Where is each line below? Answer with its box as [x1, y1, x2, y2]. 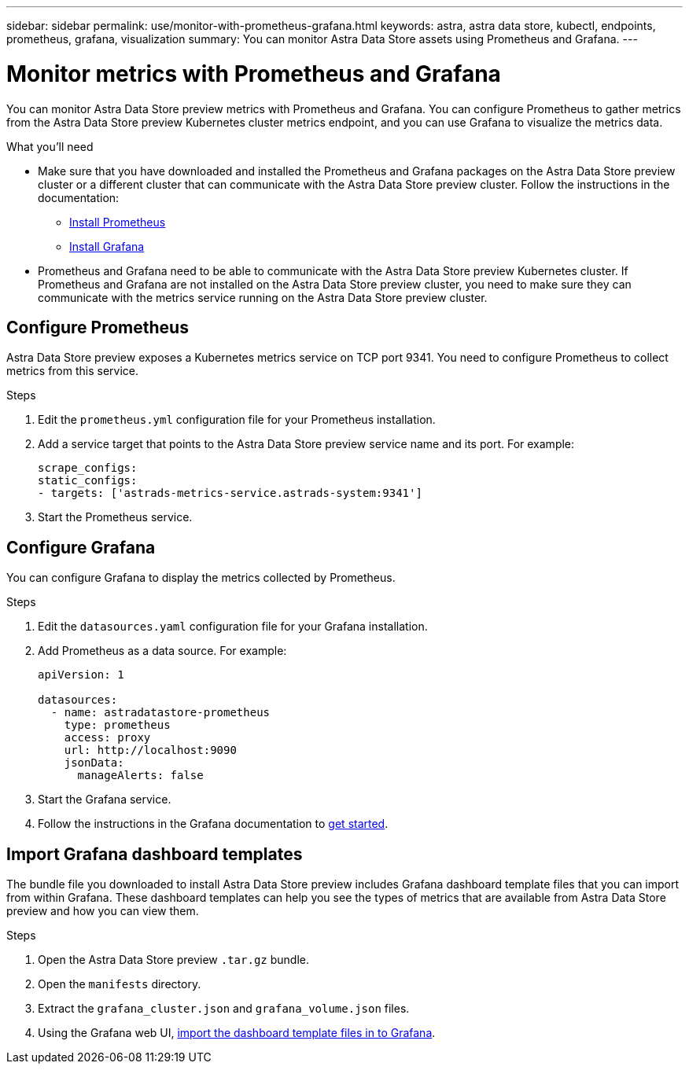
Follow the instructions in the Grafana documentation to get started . [38, 817, 389, 831]
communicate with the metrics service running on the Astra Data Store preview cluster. [38, 290, 488, 304]
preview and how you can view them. [6, 904, 199, 918]
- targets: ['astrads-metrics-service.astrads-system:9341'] [38, 487, 422, 500]
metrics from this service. [6, 364, 139, 378]
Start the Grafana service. [38, 792, 171, 807]
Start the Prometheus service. [38, 510, 193, 524]
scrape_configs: [38, 461, 138, 475]
